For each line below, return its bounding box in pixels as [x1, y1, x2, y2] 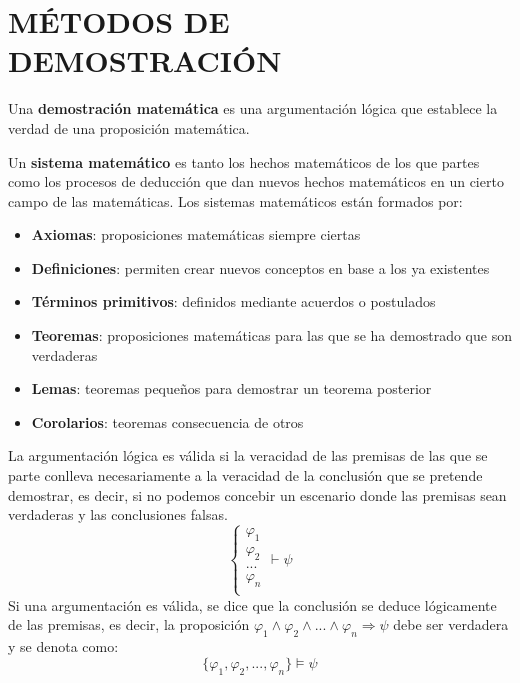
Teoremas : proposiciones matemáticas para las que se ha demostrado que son [31, 325, 512, 346]
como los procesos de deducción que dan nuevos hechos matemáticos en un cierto [8, 171, 504, 192]
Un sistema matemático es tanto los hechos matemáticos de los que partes [8, 151, 480, 172]
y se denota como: [8, 636, 119, 657]
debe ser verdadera [393, 614, 509, 635]
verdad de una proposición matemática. [8, 117, 250, 138]
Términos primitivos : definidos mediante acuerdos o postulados [31, 291, 436, 312]
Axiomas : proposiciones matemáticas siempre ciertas [31, 224, 361, 245]
